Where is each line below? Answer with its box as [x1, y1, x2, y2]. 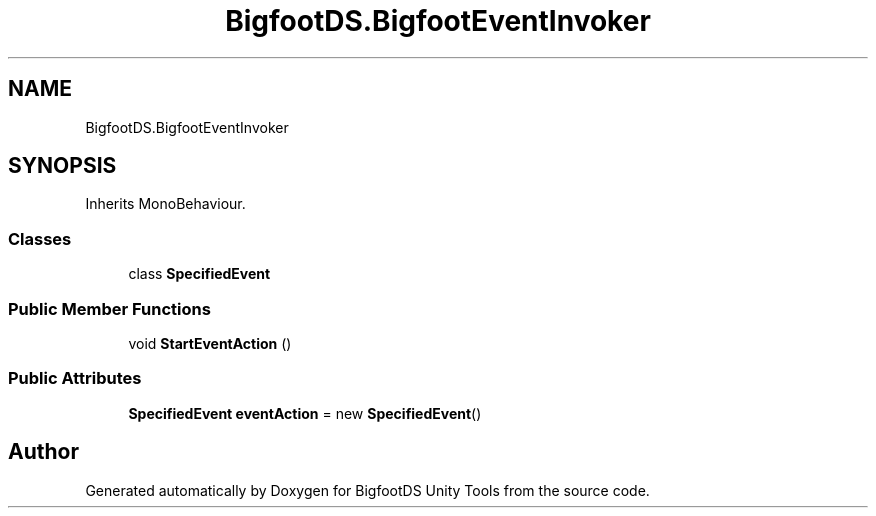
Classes [8, 228, 72, 249]
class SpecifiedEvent [128, 265, 271, 283]
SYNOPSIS [8, 153, 117, 179]
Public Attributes [8, 368, 142, 389]
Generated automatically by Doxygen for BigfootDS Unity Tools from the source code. [85, 481, 650, 499]
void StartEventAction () [128, 334, 292, 352]
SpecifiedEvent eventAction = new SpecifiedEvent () [128, 404, 482, 422]
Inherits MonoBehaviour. [85, 195, 246, 213]
